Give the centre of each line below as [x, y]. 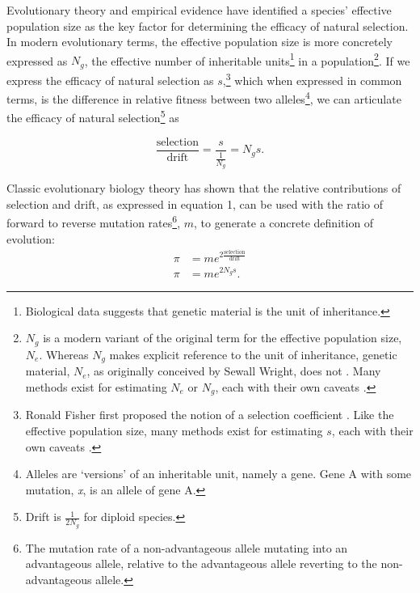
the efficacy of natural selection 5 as [93, 116]
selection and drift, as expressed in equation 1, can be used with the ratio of [195, 203]
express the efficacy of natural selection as [110, 80]
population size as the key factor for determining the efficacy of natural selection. [208, 25]
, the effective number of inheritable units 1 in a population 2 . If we [247, 59]
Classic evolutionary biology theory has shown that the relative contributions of [204, 188]
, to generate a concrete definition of [283, 223]
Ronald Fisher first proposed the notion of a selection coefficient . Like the [210, 415]
